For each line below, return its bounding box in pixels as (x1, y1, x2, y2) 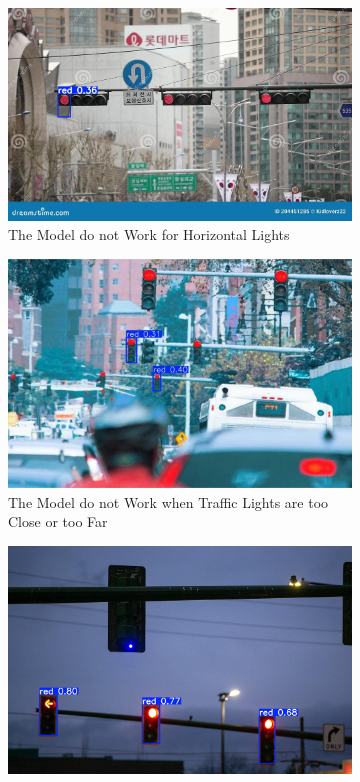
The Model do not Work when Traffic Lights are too (8, 491, 329, 512)
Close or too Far (8, 511, 108, 532)
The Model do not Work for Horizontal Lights (8, 224, 290, 245)
